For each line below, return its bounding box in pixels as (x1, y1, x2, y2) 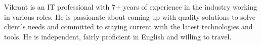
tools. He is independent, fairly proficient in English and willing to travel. (4, 31, 232, 41)
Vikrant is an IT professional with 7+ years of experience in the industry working (4, 2, 257, 12)
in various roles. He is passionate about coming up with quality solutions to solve (4, 11, 255, 22)
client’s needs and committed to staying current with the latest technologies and (4, 21, 253, 32)
